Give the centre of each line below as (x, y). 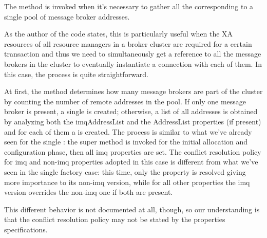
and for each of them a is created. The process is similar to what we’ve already (128, 131)
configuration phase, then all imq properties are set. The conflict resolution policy (133, 151)
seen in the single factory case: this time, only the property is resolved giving (125, 171)
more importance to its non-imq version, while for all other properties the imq (127, 182)
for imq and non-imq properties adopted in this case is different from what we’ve (131, 162)
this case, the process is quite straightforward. (76, 74)
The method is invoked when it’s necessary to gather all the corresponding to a (129, 6)
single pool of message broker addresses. (67, 16)
